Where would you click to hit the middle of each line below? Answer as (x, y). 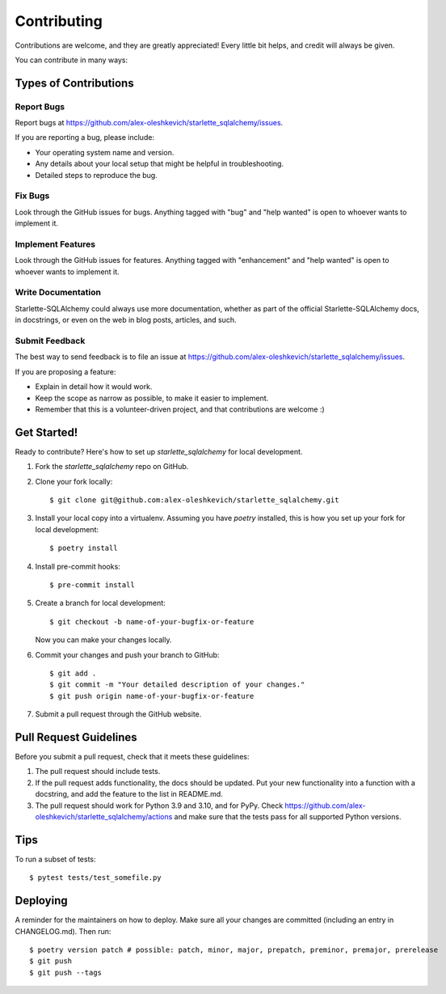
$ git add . (73, 673)
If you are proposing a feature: (65, 371)
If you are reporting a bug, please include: (85, 137)
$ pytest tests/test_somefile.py (95, 878)
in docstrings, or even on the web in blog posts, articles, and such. (126, 320)
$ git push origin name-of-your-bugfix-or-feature (152, 696)
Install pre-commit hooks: (78, 566)
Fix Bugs (32, 196)
